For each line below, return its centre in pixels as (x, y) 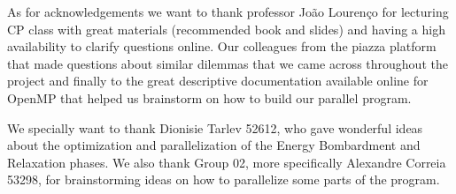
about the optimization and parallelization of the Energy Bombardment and (214, 145)
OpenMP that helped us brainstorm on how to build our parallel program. (209, 97)
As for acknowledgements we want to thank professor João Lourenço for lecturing (228, 11)
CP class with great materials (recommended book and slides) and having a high (226, 29)
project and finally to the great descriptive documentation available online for (218, 81)
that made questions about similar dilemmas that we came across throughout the (228, 63)
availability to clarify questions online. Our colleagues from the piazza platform (222, 46)
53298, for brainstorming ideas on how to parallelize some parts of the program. (224, 179)
